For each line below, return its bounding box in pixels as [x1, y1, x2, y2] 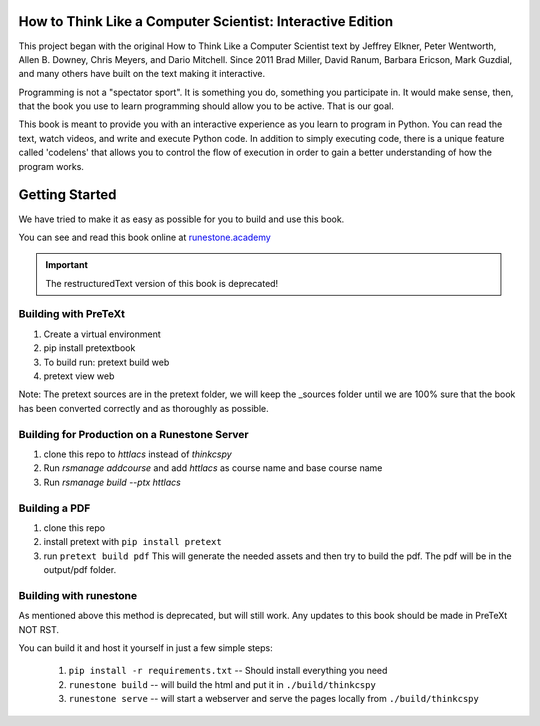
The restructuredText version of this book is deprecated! [45, 277, 279, 289]
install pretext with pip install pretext [43, 536, 222, 548]
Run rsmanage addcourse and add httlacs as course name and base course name [43, 462, 383, 474]
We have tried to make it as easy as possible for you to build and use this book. [18, 213, 345, 225]
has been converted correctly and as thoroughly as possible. [18, 402, 269, 414]
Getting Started [18, 186, 117, 204]
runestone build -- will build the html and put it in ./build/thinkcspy [68, 678, 377, 690]
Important [45, 259, 89, 271]
